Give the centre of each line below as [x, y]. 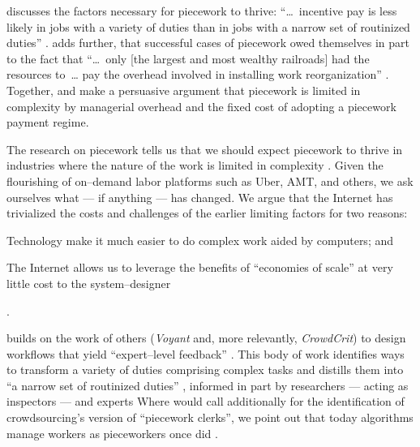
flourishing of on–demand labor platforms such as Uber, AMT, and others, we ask [210, 181]
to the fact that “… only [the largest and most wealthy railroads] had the [188, 58]
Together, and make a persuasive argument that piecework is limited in [184, 90]
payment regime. [48, 122]
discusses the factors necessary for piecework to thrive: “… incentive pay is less [202, 11]
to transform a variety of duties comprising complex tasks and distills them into [205, 370]
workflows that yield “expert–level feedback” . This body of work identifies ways [206, 353]
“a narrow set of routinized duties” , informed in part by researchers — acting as [208, 385]
